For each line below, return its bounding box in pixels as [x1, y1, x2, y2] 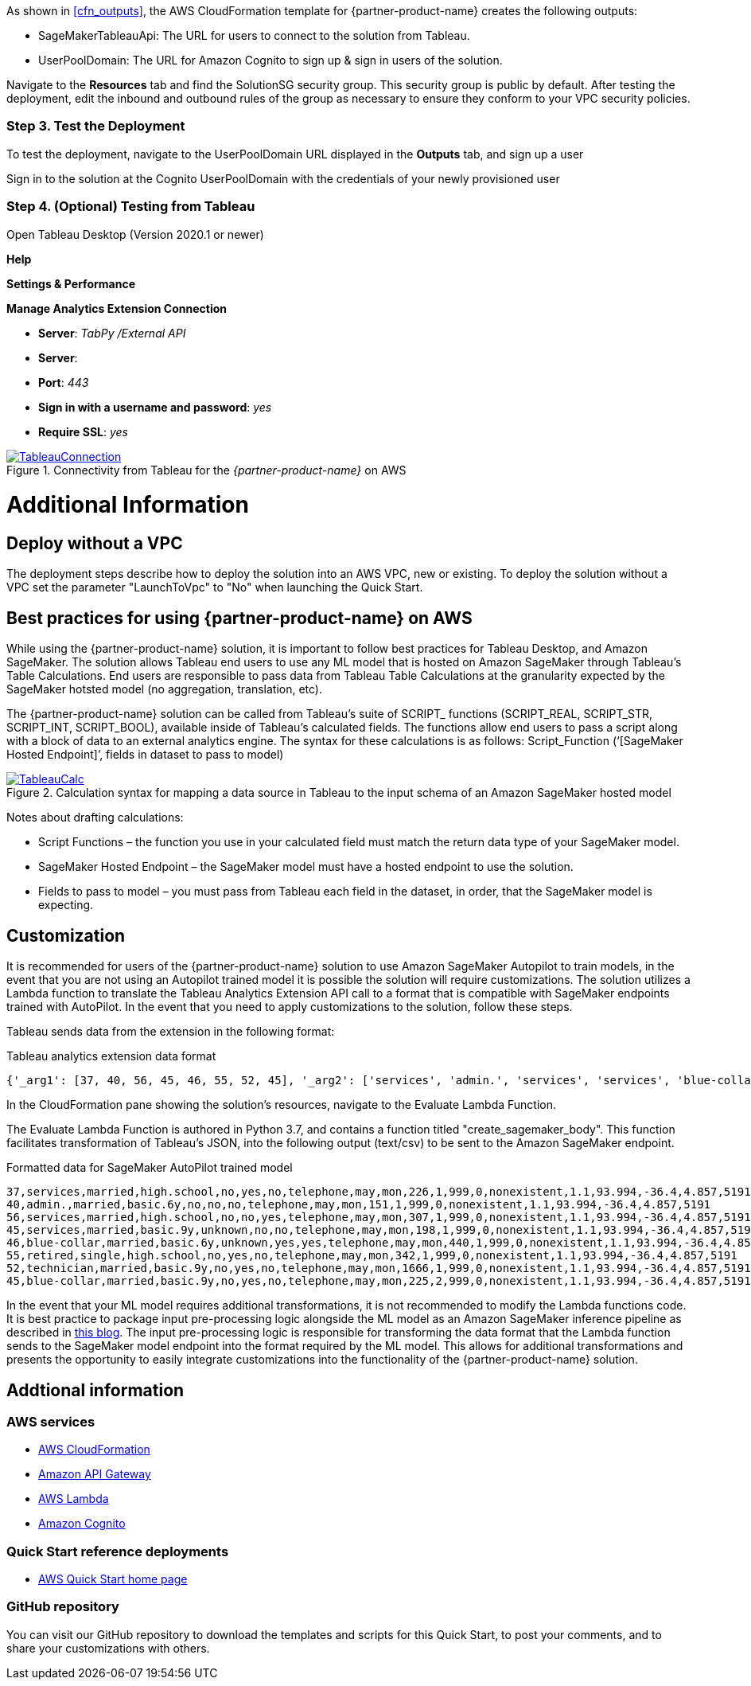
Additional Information [6, 491, 249, 519]
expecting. [38, 898, 94, 912]
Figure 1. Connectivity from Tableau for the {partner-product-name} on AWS [6, 462, 407, 477]
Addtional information [6, 1380, 185, 1400]
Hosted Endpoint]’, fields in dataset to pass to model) [6, 747, 284, 762]
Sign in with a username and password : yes [38, 400, 272, 414]
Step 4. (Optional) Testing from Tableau [6, 198, 255, 215]
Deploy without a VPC [6, 533, 183, 553]
